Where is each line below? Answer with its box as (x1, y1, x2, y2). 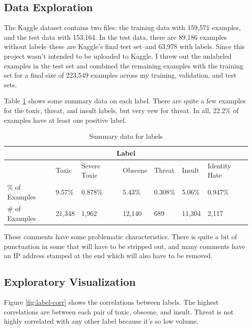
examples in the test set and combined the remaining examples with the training (4, 60, 243, 70)
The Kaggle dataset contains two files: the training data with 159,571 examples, (4, 22, 241, 33)
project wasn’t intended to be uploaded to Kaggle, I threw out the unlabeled (4, 50, 232, 61)
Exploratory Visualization (4, 274, 136, 289)
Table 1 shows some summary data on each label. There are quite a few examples (4, 96, 246, 106)
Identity (207, 160, 231, 170)
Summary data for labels (89, 131, 163, 141)
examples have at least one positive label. (4, 115, 126, 125)
